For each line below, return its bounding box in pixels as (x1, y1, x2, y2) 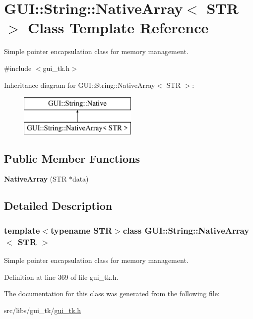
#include (4, 63, 32, 73)
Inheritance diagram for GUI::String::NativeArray (4, 79, 155, 90)
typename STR (50, 224, 113, 236)
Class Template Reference (28, 17, 209, 38)
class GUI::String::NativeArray (123, 224, 250, 236)
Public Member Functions (4, 150, 140, 166)
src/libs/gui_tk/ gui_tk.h (4, 305, 81, 315)
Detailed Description (4, 198, 113, 213)
